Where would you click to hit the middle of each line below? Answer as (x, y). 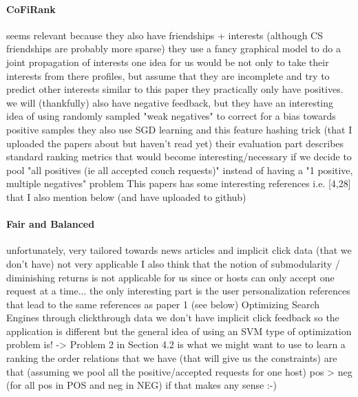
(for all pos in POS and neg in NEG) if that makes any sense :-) (141, 385)
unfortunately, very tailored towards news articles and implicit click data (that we (179, 250)
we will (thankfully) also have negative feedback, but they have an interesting (170, 102)
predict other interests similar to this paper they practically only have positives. (175, 89)
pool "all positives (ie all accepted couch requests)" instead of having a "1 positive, (180, 170)
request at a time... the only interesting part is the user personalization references (178, 291)
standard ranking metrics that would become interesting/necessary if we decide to (179, 157)
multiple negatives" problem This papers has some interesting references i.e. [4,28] (179, 183)
